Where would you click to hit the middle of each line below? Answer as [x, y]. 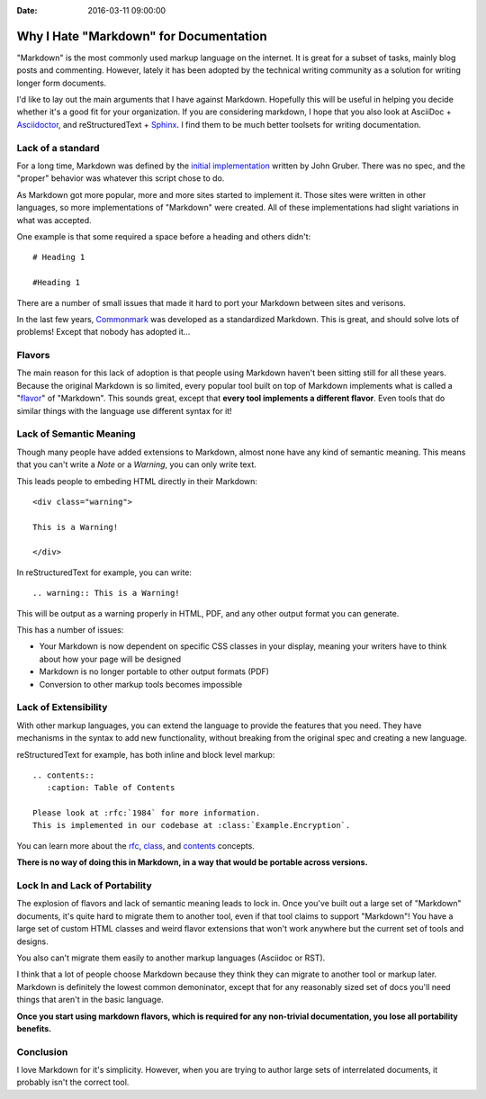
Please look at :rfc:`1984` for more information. [147, 813]
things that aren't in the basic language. [90, 1000]
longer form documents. [62, 83]
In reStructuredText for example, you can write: [104, 572]
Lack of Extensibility [62, 707]
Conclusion [42, 1051]
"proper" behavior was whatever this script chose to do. [121, 178]
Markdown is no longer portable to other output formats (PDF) [154, 671]
